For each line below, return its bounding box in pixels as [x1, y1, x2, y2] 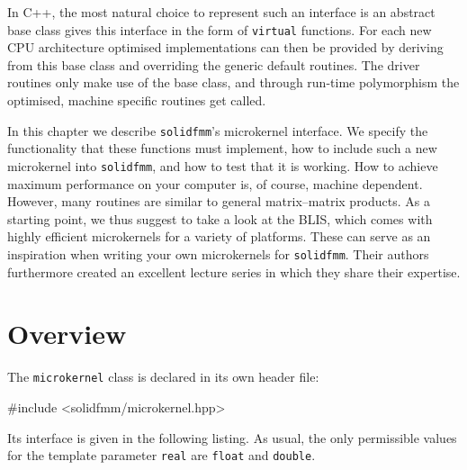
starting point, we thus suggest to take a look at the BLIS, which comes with [7, 209, 433, 228]
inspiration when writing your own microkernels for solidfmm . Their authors [7, 244, 429, 263]
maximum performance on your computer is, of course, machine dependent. [7, 174, 423, 193]
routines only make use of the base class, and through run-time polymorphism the [7, 73, 460, 92]
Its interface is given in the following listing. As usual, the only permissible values [7, 428, 457, 447]
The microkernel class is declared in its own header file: [7, 367, 319, 386]
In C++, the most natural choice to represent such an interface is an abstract [7, 3, 436, 21]
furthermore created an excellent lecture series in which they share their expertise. [7, 262, 461, 281]
